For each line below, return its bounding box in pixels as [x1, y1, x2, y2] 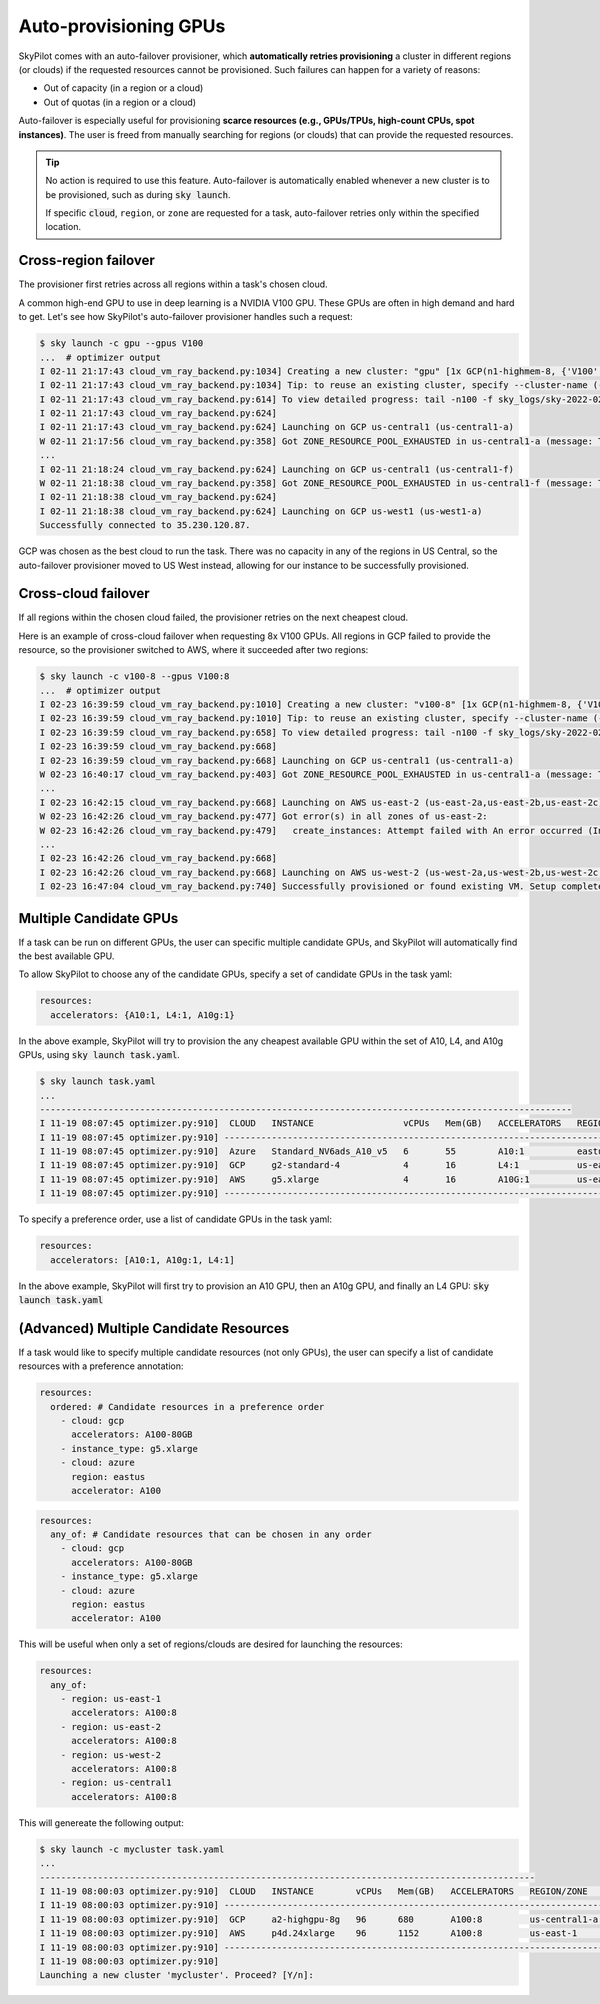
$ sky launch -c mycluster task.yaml [39, 1843, 225, 1855]
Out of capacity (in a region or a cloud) [43, 82, 204, 94]
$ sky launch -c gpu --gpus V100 [39, 338, 204, 349]
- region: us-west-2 [60, 1749, 162, 1760]
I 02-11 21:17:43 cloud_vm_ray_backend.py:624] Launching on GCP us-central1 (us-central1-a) [39, 421, 515, 433]
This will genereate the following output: [18, 1816, 184, 1829]
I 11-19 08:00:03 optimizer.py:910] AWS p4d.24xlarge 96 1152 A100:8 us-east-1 [39, 1928, 578, 1939]
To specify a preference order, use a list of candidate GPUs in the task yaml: [18, 1213, 332, 1225]
